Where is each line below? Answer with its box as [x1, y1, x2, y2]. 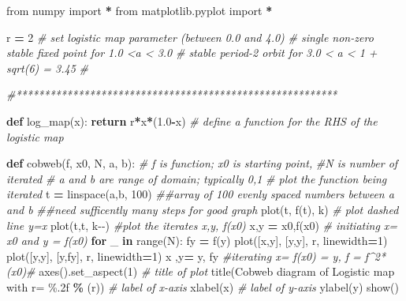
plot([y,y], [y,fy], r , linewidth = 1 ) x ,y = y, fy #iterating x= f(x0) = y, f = [6, 247, 361, 264]
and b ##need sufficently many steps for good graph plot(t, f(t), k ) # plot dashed [6, 201, 399, 217]
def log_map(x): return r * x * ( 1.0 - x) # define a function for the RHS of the [6, 112, 378, 129]
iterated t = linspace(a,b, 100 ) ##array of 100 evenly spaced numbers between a [6, 186, 394, 202]
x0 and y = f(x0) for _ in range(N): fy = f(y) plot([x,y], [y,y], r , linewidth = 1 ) [6, 232, 388, 249]
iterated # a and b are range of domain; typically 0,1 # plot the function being [6, 170, 387, 186]
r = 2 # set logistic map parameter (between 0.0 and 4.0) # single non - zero [6, 28, 374, 45]
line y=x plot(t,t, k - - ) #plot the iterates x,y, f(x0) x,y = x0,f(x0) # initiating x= [6, 216, 398, 233]
